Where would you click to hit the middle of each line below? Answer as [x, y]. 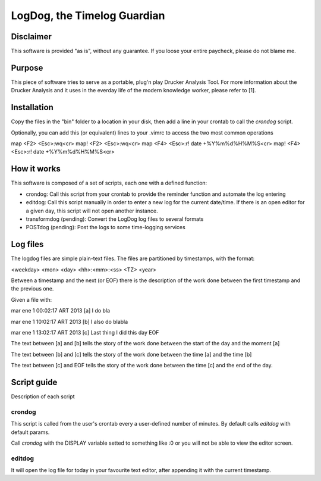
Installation [32, 107]
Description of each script [43, 396]
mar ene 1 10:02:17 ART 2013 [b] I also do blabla [70, 321]
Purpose [27, 68]
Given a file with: [32, 299]
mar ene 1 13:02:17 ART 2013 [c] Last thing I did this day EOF [85, 332]
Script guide [34, 382]
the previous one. [32, 289]
